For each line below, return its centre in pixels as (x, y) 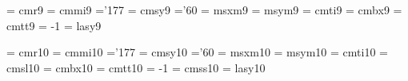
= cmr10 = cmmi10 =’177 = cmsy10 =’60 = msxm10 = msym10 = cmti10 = (197, 52)
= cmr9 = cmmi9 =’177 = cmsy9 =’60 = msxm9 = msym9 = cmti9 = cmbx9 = (204, 10)
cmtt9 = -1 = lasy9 (54, 25)
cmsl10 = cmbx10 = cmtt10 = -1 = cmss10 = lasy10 (136, 67)
